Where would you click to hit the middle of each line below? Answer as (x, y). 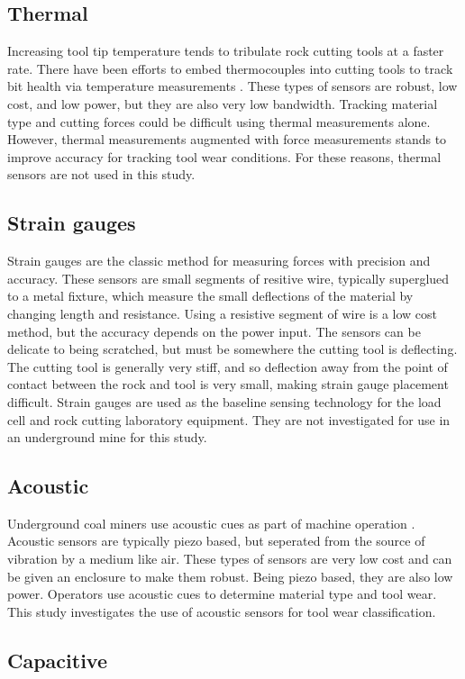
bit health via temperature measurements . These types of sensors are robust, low (232, 86)
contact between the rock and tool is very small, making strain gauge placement (228, 384)
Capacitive (58, 660)
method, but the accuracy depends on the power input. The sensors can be (214, 331)
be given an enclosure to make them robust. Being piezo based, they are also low (230, 576)
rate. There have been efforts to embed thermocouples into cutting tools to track (230, 68)
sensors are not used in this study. (101, 174)
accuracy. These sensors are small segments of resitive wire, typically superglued (228, 278)
